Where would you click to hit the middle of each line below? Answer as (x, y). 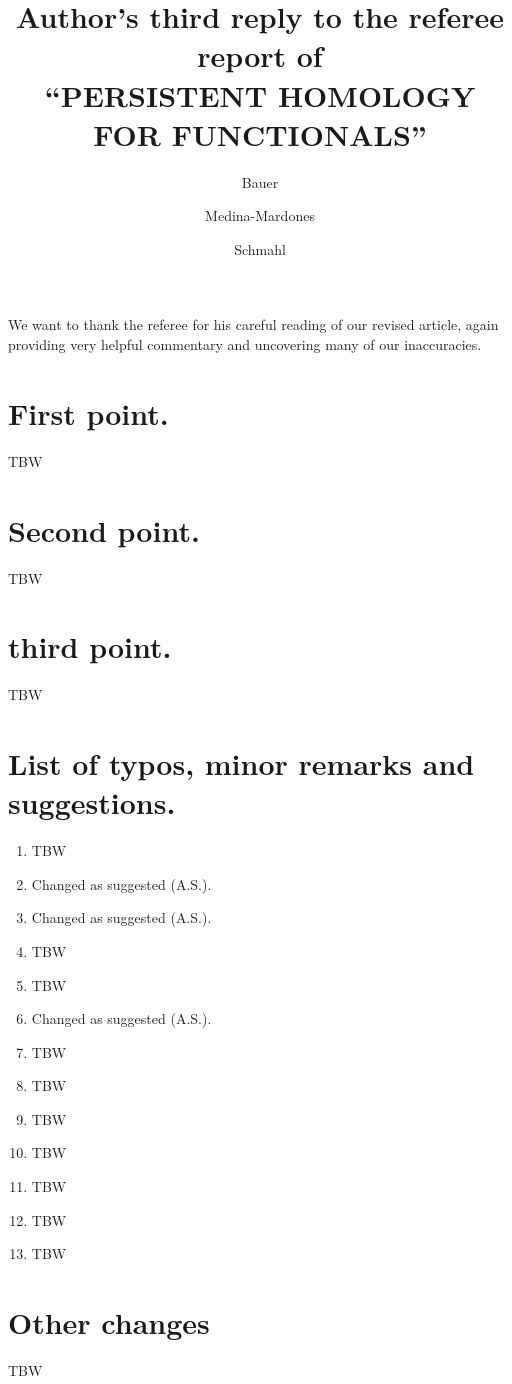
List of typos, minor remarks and (241, 763)
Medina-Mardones (260, 215)
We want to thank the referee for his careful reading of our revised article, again (253, 324)
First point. (88, 412)
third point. (90, 646)
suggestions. (92, 802)
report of (260, 55)
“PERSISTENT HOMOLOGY (260, 94)
